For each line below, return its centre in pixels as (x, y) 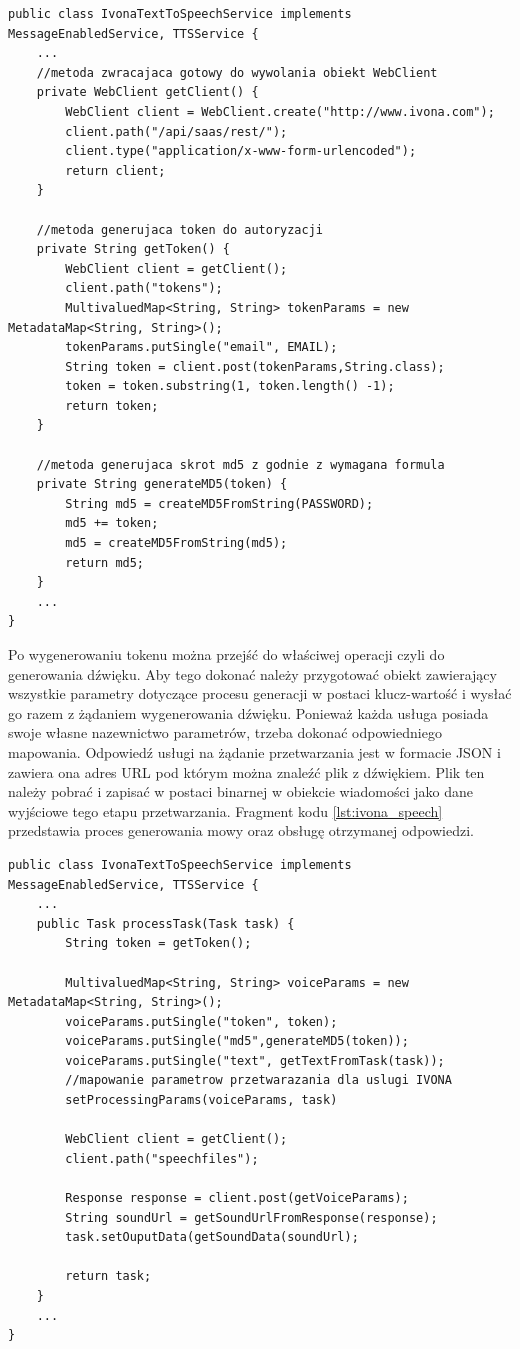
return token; (112, 405)
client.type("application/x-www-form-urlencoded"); (241, 151)
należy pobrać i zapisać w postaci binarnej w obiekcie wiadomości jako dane (241, 791)
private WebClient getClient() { (147, 92)
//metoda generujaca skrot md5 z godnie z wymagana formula (240, 464)
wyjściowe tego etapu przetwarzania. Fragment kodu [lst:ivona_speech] (225, 810)
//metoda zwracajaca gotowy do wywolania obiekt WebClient (237, 72)
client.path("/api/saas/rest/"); (176, 131)
